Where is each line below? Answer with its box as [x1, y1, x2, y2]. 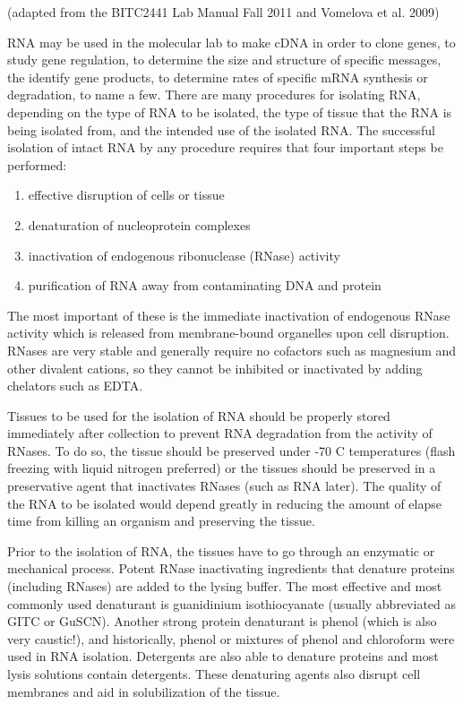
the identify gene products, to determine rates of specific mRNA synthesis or [7, 67, 428, 86]
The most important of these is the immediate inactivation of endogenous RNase [7, 305, 450, 324]
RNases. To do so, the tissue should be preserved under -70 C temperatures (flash [7, 441, 456, 459]
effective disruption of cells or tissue [28, 185, 225, 204]
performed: [7, 155, 67, 174]
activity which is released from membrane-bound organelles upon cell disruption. [7, 323, 450, 342]
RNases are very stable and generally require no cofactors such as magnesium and [7, 340, 457, 359]
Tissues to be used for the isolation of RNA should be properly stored [7, 406, 390, 425]
